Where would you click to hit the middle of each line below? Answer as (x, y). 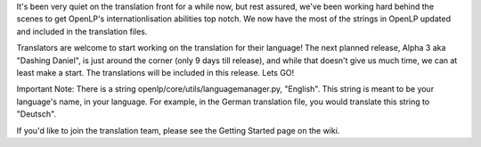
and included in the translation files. (82, 31)
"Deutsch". (37, 114)
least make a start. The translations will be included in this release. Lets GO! (155, 72)
